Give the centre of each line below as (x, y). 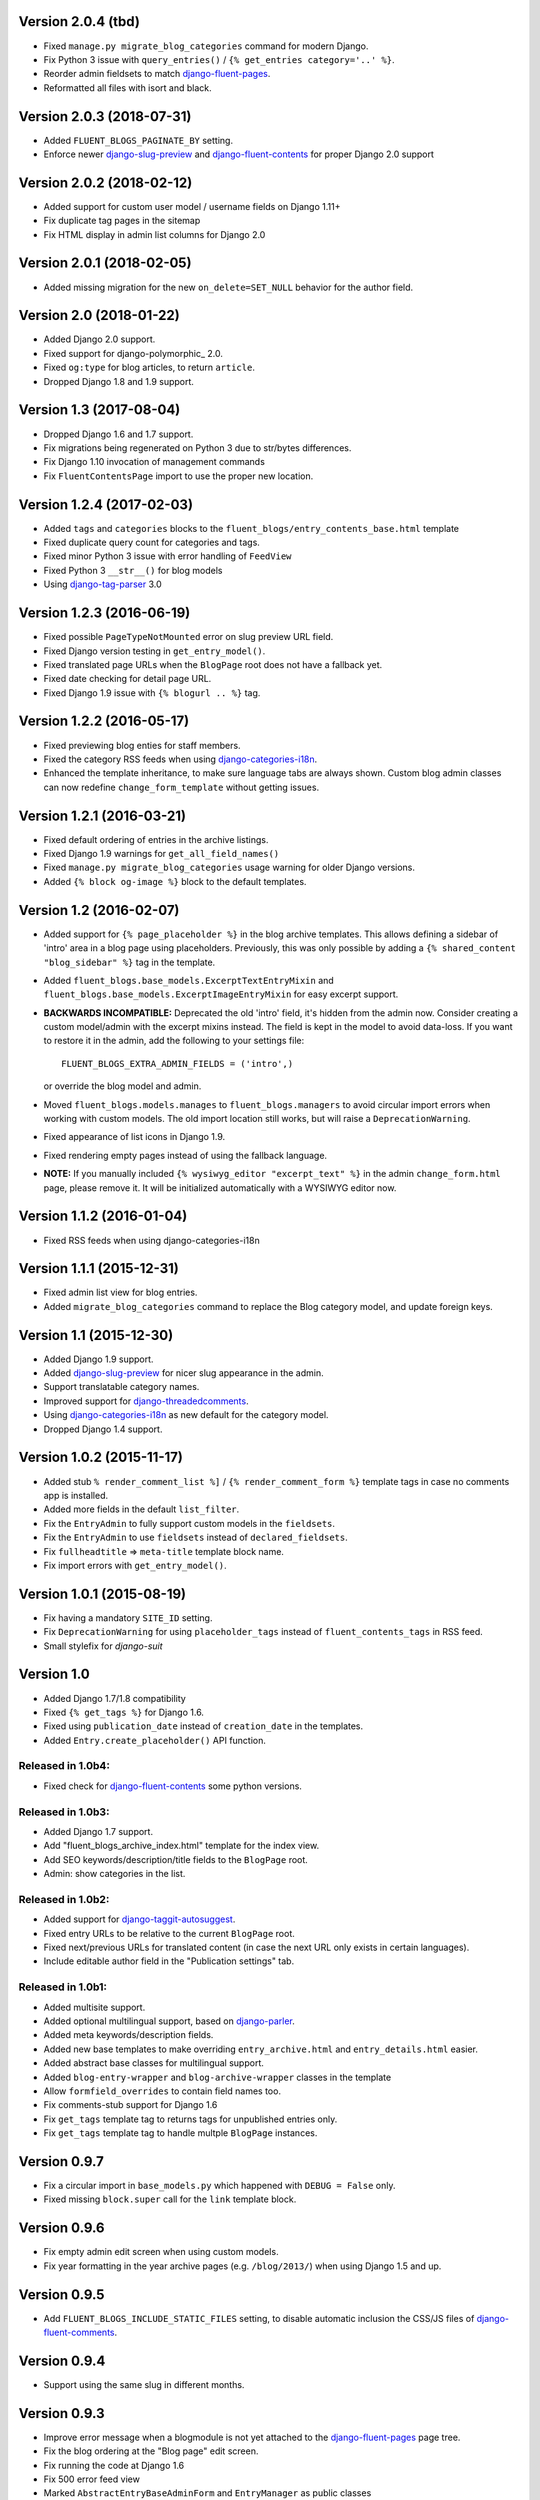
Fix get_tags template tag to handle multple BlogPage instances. (180, 2133)
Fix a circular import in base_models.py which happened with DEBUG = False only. (219, 2185)
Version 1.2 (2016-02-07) (99, 910)
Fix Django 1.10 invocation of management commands (154, 462)
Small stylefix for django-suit (103, 1646)
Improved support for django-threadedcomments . (146, 1401)
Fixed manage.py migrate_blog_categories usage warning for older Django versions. (229, 867)
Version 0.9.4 (62, 2360)
